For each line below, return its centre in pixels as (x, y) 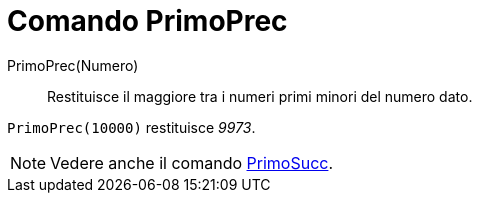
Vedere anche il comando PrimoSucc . (192, 162)
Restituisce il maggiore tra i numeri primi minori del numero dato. (260, 96)
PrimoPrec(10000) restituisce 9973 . (131, 127)
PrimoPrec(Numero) (73, 65)
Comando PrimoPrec (147, 21)
